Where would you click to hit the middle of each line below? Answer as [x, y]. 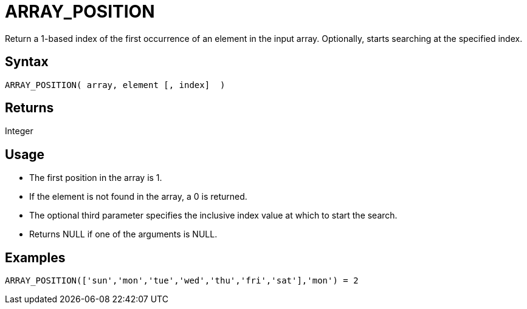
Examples [35, 257]
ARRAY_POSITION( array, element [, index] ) [115, 85]
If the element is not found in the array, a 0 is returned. [138, 197]
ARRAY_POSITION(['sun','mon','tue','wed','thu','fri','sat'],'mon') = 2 [182, 281]
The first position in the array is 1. [96, 178]
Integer [19, 131]
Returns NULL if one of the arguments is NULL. [123, 234]
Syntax [27, 62]
